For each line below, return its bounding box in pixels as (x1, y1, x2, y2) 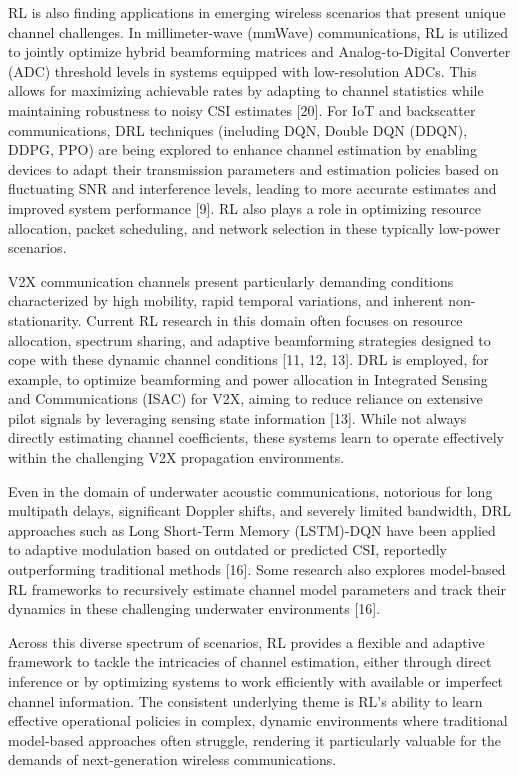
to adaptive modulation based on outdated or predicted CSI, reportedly (8, 539, 447, 560)
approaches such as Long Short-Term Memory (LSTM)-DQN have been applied (8, 519, 496, 540)
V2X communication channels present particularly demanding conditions (8, 270, 454, 291)
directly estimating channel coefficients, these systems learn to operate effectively (8, 427, 504, 448)
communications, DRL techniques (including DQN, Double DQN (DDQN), (8, 119, 468, 140)
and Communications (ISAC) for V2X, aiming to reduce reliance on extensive (8, 388, 483, 409)
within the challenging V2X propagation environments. (8, 447, 345, 468)
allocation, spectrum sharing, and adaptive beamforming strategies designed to (8, 329, 491, 350)
